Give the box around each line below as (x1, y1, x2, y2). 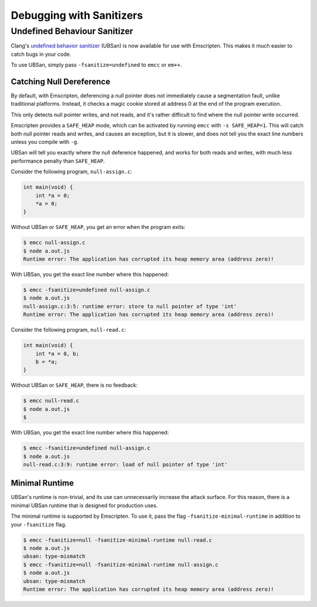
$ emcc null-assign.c (23, 240, 86, 246)
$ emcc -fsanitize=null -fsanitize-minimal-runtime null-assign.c (23, 561, 218, 568)
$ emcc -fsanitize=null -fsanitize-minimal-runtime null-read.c (23, 537, 213, 543)
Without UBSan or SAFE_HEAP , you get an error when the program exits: (11, 224, 186, 231)
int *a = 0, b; (35, 350, 79, 357)
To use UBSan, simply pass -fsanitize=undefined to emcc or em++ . (11, 62, 182, 69)
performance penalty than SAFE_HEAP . (11, 157, 105, 164)
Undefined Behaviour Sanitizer (11, 26, 133, 36)
